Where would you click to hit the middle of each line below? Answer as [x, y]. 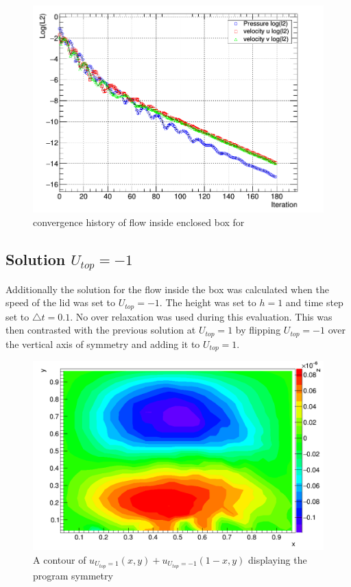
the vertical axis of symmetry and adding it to [103, 344]
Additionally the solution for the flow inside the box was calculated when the [168, 289]
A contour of [60, 559]
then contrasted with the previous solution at [101, 330]
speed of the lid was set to [61, 302]
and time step [314, 302]
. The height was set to [208, 302]
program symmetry [73, 575]
